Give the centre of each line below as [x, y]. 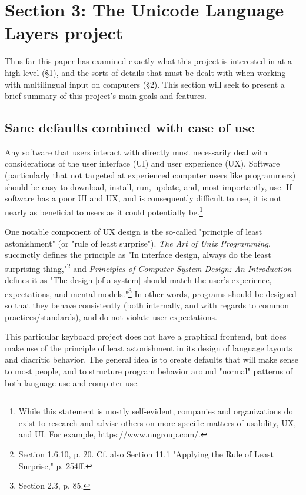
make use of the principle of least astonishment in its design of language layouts [149, 348]
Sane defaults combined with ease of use [130, 127]
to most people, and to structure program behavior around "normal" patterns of [149, 371]
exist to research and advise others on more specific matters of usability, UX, [157, 422]
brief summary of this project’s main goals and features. [106, 96]
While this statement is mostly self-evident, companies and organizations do [156, 411]
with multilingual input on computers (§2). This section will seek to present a [145, 84]
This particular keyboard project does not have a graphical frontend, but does [146, 336]
